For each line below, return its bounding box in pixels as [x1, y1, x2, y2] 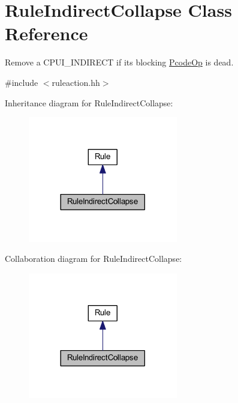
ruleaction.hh [52, 76, 100, 88]
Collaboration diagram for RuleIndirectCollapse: [5, 252, 182, 265]
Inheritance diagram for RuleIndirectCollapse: [5, 96, 173, 109]
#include [5, 76, 38, 88]
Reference [5, 21, 88, 46]
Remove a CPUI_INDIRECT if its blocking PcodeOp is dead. [5, 56, 234, 68]
